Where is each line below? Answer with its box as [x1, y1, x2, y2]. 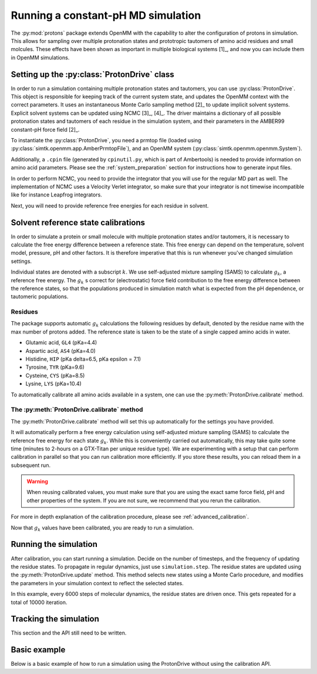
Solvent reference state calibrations [11, 218, 146, 228]
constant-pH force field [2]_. [11, 126, 80, 133]
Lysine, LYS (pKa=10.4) [25, 380, 82, 388]
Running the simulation [11, 539, 98, 549]
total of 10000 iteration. [11, 599, 68, 606]
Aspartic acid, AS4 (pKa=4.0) [25, 347, 96, 354]
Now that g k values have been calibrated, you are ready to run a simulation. [11, 524, 194, 532]
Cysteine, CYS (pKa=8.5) [25, 372, 85, 379]
